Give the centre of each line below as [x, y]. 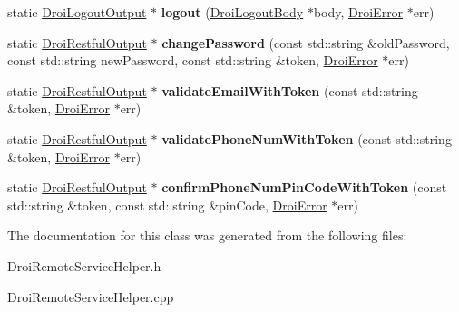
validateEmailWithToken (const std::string [290, 90]
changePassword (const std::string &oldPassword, [306, 42]
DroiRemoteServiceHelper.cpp [91, 296]
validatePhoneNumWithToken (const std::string [307, 138]
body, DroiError [358, 12]
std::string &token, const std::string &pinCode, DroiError [167, 205]
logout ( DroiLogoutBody [232, 12]
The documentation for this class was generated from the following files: [207, 235]
